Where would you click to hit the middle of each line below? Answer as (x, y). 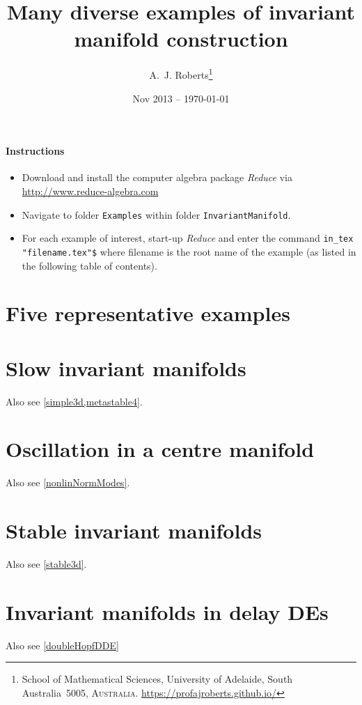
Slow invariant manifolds (126, 367)
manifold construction (181, 39)
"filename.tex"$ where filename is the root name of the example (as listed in (189, 251)
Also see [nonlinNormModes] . (68, 482)
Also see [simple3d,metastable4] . (74, 401)
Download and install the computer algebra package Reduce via (157, 177)
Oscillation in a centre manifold (160, 449)
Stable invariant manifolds (134, 530)
